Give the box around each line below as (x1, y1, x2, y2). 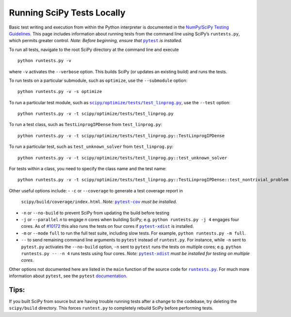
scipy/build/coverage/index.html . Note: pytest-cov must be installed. (21, 199, 177, 205)
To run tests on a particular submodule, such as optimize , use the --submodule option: (9, 78, 188, 83)
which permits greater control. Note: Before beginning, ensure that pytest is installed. (9, 38, 182, 44)
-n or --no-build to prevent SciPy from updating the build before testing (21, 210, 170, 216)
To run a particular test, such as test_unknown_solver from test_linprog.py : (9, 143, 174, 150)
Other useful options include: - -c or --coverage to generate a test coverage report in (9, 188, 183, 193)
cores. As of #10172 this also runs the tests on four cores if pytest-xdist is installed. (21, 223, 194, 229)
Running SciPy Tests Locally (9, 7, 126, 18)
